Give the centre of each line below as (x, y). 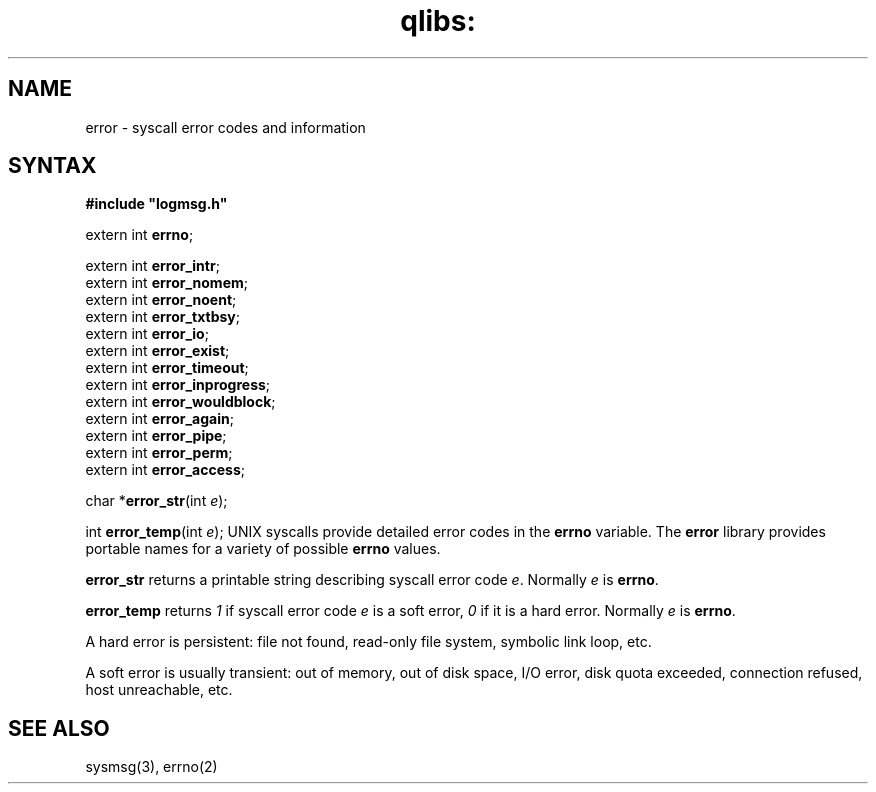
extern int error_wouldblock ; (180, 402)
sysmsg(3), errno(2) (151, 767)
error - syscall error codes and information (225, 127)
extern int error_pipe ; (156, 436)
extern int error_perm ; (159, 453)
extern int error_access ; (165, 470)
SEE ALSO (59, 728)
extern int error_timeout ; (167, 368)
